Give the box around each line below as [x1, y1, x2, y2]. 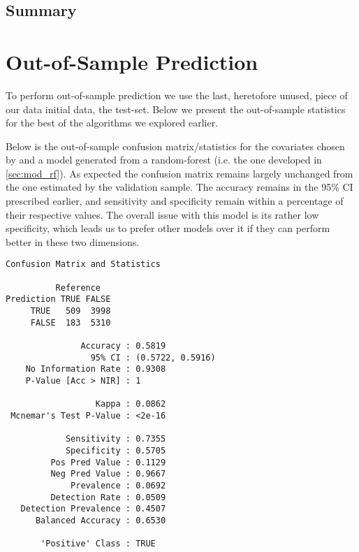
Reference [55, 282, 101, 293]
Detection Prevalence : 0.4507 [20, 504, 166, 514]
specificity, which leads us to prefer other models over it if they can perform [6, 221, 330, 235]
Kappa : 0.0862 [95, 399, 166, 409]
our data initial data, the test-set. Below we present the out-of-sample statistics [6, 101, 346, 116]
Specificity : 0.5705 [65, 445, 166, 456]
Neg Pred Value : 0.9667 [50, 469, 166, 479]
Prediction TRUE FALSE [6, 294, 111, 305]
